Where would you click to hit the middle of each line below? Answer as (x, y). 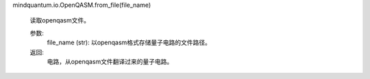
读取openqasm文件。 (60, 20)
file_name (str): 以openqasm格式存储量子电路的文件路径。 (129, 43)
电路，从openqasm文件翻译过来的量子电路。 (110, 61)
